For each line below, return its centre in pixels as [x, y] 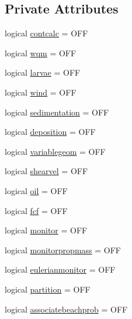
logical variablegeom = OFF [55, 151]
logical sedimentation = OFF [57, 112]
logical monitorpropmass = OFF [63, 250]
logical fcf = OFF [36, 210]
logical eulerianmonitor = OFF [60, 269]
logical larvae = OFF [43, 72]
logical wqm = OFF [41, 52]
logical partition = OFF [48, 289]
